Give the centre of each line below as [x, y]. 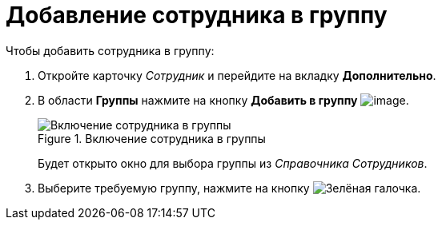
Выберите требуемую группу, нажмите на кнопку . [229, 188]
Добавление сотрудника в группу [197, 15]
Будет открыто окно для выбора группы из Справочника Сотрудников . [233, 163]
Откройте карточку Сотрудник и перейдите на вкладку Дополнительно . [237, 75]
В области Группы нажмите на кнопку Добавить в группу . [223, 100]
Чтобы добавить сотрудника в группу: [110, 50]
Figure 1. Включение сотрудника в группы [152, 138]
